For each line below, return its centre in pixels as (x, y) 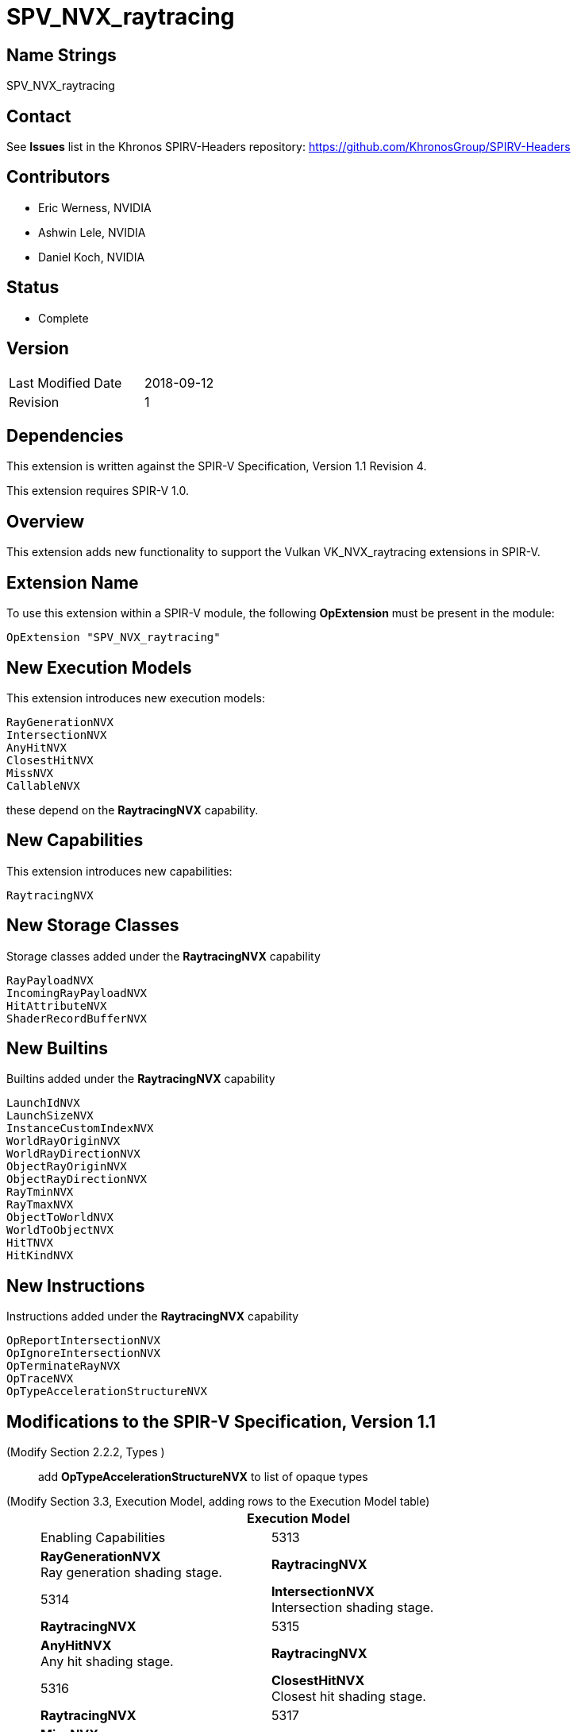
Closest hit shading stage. (348, 1697)
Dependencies (65, 435)
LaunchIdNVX (43, 1103)
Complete (63, 318)
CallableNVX (43, 785)
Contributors (58, 177)
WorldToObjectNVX (60, 1230)
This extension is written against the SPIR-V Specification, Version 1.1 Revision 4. (217, 466)
